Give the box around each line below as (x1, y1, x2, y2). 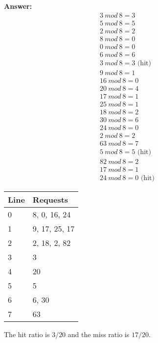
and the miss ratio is (68, 329, 130, 340)
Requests (32, 194, 68, 206)
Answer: (4, 1, 32, 11)
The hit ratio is (4, 329, 50, 340)
